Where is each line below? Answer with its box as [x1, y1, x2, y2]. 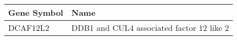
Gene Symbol [8, 7, 63, 18]
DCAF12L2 [8, 22, 50, 33]
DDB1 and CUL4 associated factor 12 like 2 [71, 22, 229, 33]
